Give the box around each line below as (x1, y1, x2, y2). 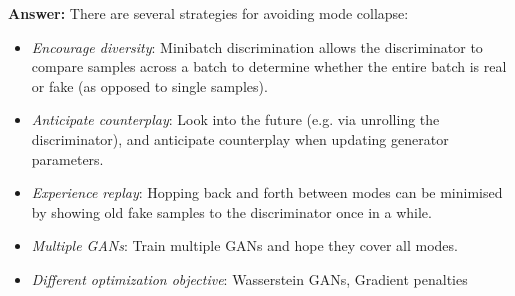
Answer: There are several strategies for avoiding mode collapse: (8, 3, 409, 23)
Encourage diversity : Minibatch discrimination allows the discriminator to (31, 36, 483, 57)
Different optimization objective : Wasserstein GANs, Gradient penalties (31, 268, 468, 289)
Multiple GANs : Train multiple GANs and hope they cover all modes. (31, 235, 458, 256)
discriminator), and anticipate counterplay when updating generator (31, 128, 449, 149)
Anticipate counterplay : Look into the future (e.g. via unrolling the (31, 109, 440, 130)
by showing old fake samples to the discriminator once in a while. (31, 201, 432, 222)
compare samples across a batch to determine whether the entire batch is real (31, 56, 507, 77)
